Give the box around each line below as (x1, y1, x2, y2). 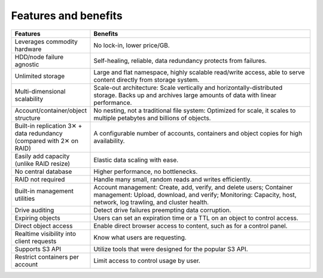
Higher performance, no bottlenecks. (93, 167, 198, 176)
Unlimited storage (14, 72, 65, 80)
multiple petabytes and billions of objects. (93, 114, 211, 122)
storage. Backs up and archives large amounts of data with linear (93, 90, 276, 99)
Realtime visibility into (14, 229, 76, 238)
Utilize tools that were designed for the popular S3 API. (93, 244, 248, 253)
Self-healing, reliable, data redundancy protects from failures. (93, 56, 267, 65)
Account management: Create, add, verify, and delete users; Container (93, 183, 293, 191)
